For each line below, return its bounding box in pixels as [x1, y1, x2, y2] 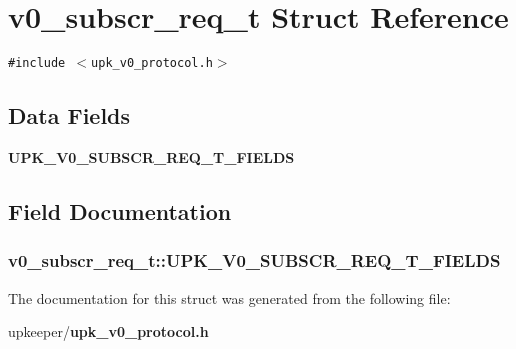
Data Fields [8, 100, 131, 131]
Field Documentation [8, 195, 232, 226]
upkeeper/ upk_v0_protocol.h [8, 321, 209, 342]
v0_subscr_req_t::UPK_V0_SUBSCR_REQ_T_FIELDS [8, 248, 501, 273]
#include [8, 56, 66, 71]
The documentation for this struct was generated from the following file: [8, 287, 451, 308]
